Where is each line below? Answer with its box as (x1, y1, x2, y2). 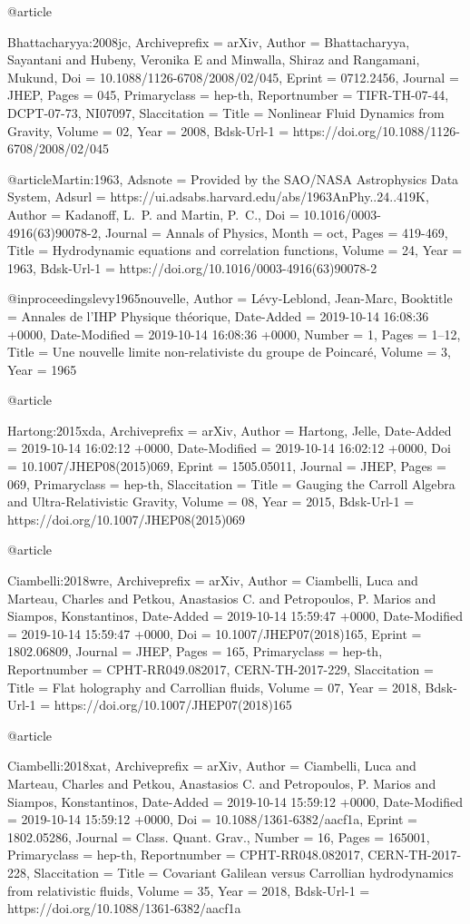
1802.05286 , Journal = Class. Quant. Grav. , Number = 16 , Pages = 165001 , (7, 827, 430, 846)
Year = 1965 (7, 359, 77, 378)
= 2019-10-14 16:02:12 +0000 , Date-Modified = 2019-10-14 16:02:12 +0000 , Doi (7, 438, 451, 457)
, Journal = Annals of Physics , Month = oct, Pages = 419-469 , (97, 222, 448, 241)
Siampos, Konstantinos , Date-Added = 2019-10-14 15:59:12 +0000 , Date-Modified (7, 791, 463, 811)
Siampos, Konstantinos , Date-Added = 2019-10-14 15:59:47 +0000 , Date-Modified (7, 606, 463, 625)
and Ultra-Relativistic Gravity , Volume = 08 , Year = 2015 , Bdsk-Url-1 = (7, 492, 415, 511)
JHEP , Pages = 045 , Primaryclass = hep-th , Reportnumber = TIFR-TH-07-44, (7, 85, 449, 104)
